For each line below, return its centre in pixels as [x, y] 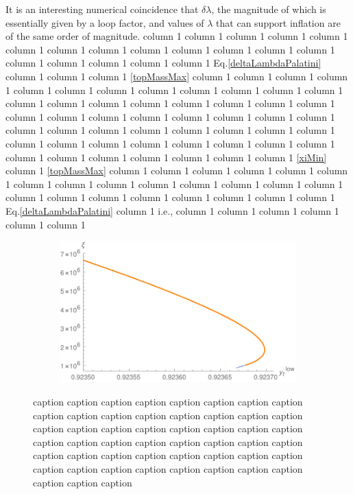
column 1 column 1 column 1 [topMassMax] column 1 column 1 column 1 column [177, 76]
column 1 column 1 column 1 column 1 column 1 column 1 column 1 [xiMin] [166, 157]
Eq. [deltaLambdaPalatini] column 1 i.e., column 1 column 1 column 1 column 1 [172, 210]
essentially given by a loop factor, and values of [105, 22]
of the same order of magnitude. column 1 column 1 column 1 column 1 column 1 [177, 36]
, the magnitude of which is [269, 9]
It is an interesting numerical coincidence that [102, 9]
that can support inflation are [278, 22]
